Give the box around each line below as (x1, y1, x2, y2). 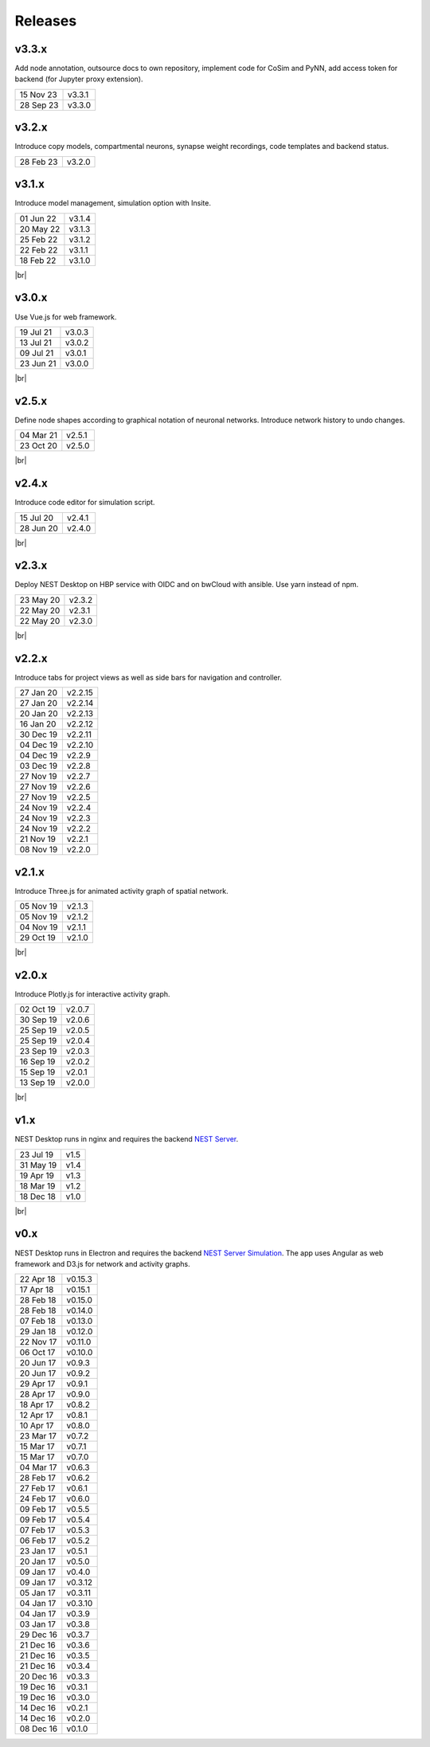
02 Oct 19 (19, 1004, 56, 1015)
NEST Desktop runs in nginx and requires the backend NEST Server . (14, 1134, 239, 1144)
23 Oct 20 (19, 441, 57, 452)
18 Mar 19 (19, 1180, 56, 1191)
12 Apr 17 (19, 1410, 54, 1421)
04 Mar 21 (19, 430, 57, 441)
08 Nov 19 (19, 844, 58, 856)
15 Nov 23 (19, 88, 57, 100)
